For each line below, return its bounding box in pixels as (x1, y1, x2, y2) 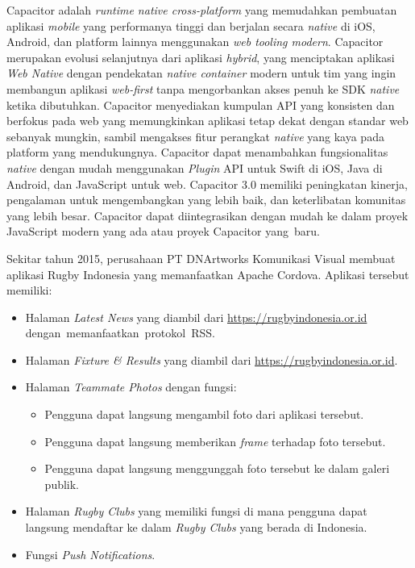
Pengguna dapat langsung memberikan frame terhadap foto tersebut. (44, 432, 386, 449)
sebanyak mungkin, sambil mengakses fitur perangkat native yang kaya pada (6, 127, 384, 144)
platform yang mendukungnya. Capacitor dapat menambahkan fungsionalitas (6, 144, 388, 161)
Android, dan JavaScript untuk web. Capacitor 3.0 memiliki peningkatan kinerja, (6, 175, 408, 192)
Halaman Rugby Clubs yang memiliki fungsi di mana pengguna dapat (25, 503, 367, 520)
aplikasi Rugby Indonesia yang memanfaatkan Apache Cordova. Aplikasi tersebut (6, 265, 409, 282)
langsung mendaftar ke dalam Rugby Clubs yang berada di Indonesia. (25, 519, 367, 536)
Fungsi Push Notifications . (25, 545, 156, 562)
